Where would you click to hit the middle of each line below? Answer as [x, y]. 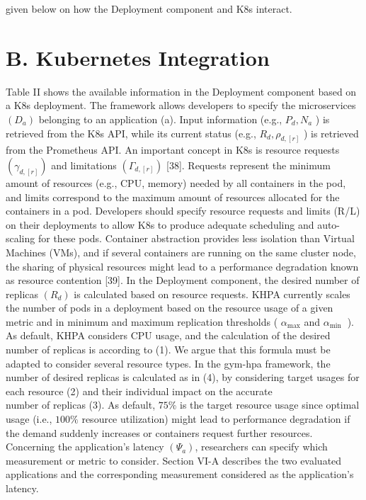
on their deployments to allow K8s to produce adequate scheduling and [160, 224]
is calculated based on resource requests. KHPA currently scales [212, 294]
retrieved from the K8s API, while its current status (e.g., [131, 133]
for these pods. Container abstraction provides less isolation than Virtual [196, 238]
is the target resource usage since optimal [270, 405]
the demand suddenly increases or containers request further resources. [159, 432]
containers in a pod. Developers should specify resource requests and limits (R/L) [183, 211]
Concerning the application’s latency [85, 447]
